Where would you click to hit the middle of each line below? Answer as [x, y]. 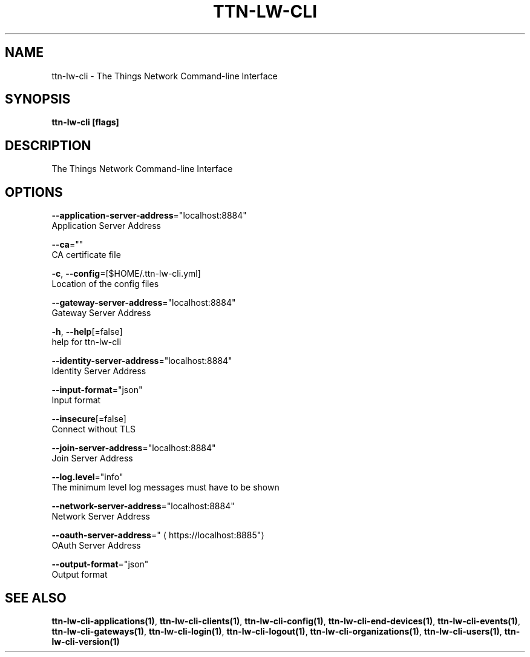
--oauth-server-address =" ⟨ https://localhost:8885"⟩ [158, 535]
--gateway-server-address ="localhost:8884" [144, 303]
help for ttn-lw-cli [87, 342]
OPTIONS [34, 192]
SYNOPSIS [38, 99]
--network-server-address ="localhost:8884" [143, 506]
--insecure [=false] [89, 419]
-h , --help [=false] [87, 332]
